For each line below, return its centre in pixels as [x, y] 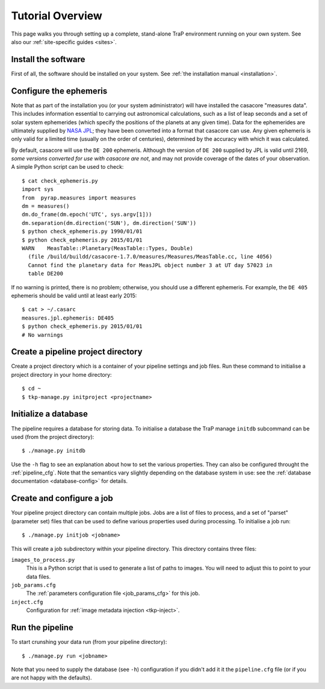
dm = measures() [46, 206]
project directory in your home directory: [61, 374]
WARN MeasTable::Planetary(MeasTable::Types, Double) [108, 248]
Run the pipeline [42, 628]
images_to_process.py [43, 560]
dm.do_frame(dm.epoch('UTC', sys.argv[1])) [87, 215]
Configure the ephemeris [59, 91]
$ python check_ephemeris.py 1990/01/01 [82, 231]
